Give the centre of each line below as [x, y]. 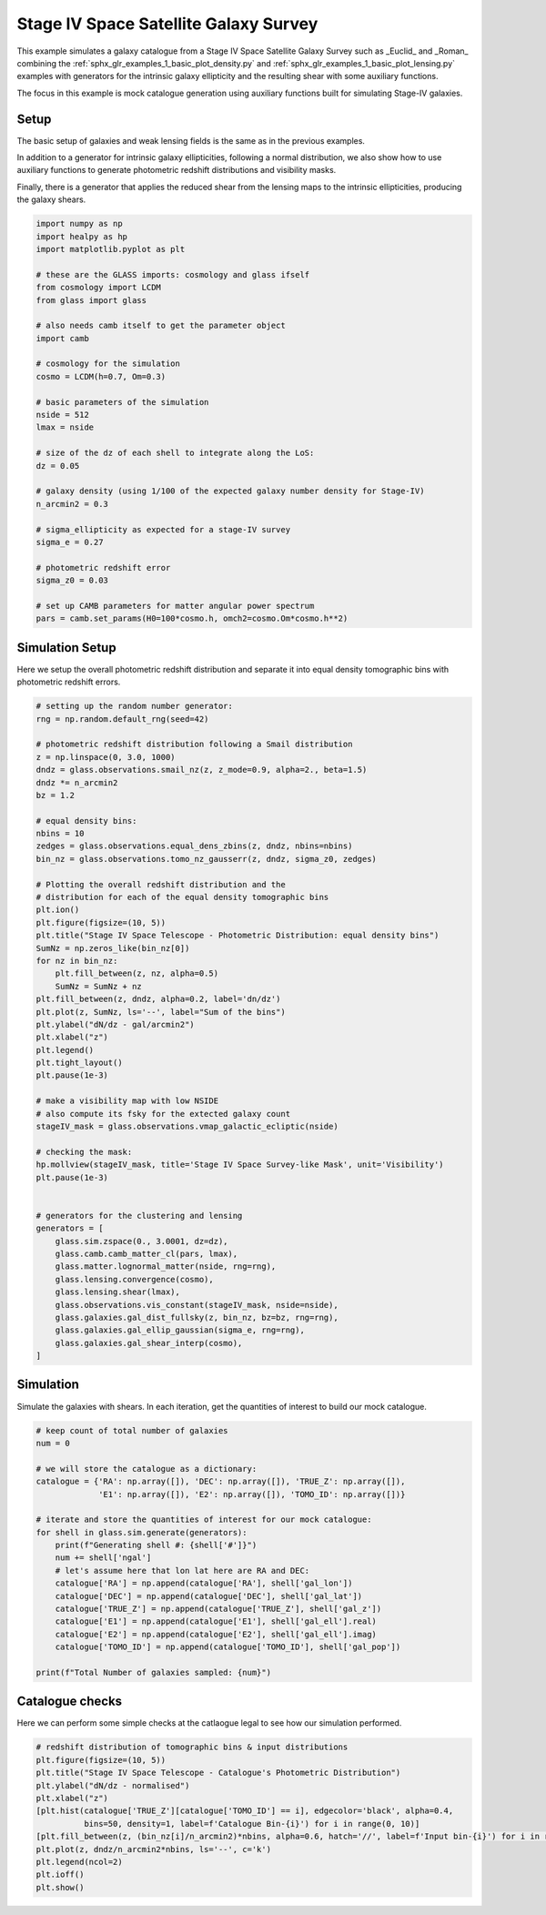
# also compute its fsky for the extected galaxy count [163, 1114]
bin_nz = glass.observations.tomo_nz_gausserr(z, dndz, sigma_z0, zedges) [207, 859]
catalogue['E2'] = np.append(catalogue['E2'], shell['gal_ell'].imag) [216, 1634]
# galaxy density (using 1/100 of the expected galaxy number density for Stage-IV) [230, 491]
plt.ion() [58, 910]
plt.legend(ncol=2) [79, 1862]
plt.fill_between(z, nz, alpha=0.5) [136, 973]
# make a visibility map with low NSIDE [127, 1101]
